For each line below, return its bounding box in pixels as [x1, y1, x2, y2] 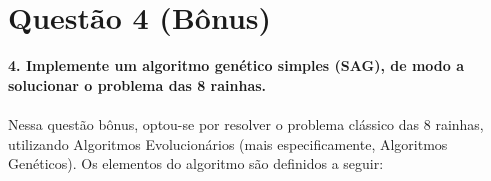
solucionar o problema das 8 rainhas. [8, 74, 267, 95]
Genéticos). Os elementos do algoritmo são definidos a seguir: [8, 153, 384, 174]
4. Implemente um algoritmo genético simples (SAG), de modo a [8, 55, 464, 76]
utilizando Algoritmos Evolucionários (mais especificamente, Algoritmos [8, 133, 448, 154]
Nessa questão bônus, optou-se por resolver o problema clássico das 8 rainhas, [8, 113, 484, 134]
